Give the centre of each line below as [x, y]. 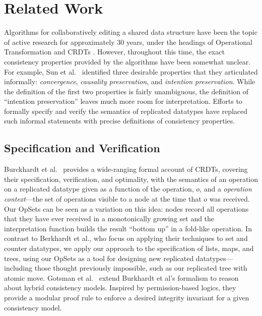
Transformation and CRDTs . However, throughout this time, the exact [114, 52]
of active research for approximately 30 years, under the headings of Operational [128, 42]
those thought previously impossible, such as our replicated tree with [141, 268]
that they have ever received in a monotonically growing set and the [109, 218]
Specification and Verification [82, 148]
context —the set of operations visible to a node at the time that [103, 199]
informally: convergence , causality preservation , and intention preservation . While [130, 81]
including [18, 268]
